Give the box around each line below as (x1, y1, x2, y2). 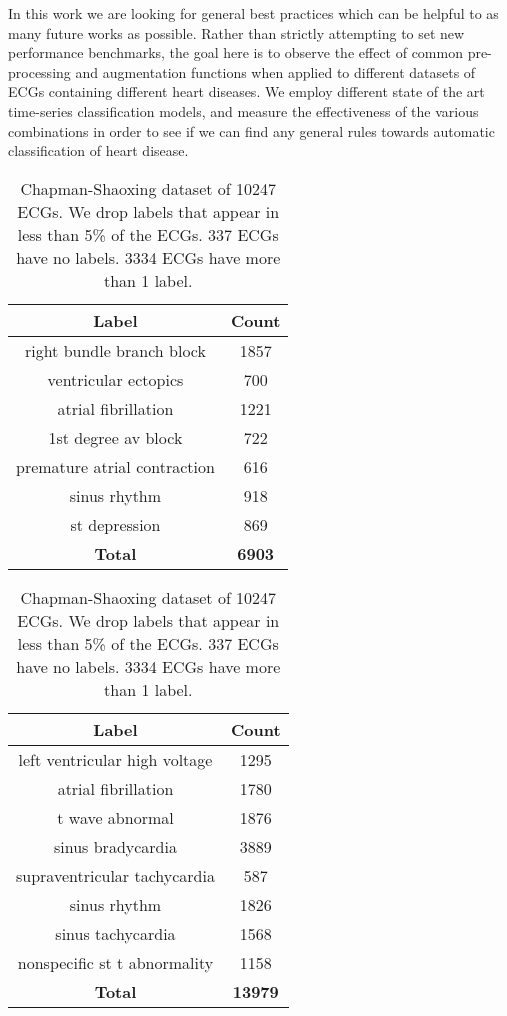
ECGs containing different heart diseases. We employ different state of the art (8, 81, 485, 102)
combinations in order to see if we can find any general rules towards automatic (8, 120, 495, 141)
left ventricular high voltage (18, 747, 213, 771)
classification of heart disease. (8, 140, 189, 161)
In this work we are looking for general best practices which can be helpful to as (8, 3, 499, 23)
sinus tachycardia (55, 921, 176, 945)
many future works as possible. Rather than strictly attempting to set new (8, 22, 465, 43)
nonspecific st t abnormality (17, 950, 214, 974)
